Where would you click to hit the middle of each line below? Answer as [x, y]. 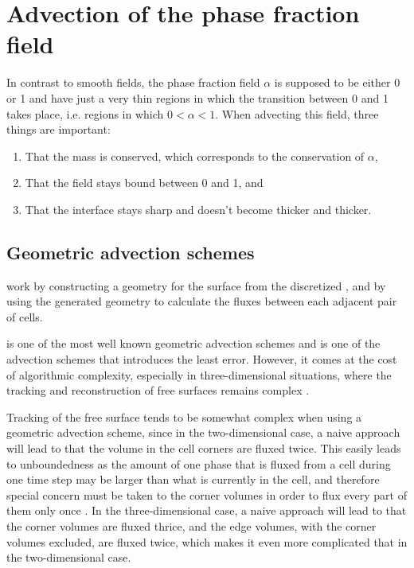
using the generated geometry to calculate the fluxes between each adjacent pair [202, 301]
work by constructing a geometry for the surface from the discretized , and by [196, 285]
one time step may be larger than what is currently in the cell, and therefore [193, 479]
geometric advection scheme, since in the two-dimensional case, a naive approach [203, 432]
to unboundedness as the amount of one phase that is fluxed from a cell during [199, 463]
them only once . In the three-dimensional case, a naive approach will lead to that [207, 510]
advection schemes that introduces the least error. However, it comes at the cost [202, 359]
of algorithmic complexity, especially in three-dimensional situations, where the [199, 374]
